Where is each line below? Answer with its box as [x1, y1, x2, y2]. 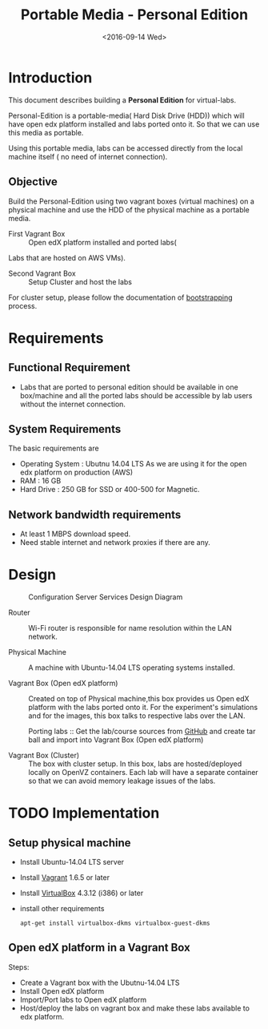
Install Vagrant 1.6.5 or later [19, 873, 110, 882]
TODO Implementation [8, 804, 160, 822]
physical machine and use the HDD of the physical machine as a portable [8, 204, 250, 214]
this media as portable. [8, 127, 84, 137]
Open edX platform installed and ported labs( [28, 237, 178, 247]
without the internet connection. [19, 399, 126, 409]
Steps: [8, 962, 30, 971]
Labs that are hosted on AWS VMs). [8, 252, 126, 262]
